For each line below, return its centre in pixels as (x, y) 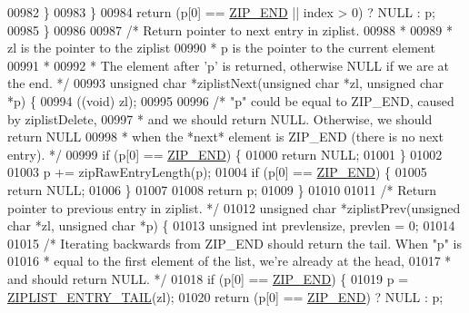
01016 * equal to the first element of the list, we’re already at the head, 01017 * (230, 261)
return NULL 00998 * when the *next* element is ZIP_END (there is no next (225, 137)
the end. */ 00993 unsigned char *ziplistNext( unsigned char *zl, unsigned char (226, 83)
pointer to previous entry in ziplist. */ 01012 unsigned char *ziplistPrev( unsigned (234, 207)
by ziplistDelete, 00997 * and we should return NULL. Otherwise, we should (220, 118)
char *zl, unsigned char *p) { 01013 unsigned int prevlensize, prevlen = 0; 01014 (231, 225)
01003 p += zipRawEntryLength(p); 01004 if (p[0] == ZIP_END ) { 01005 (217, 172)
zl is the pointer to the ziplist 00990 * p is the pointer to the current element (221, 48)
